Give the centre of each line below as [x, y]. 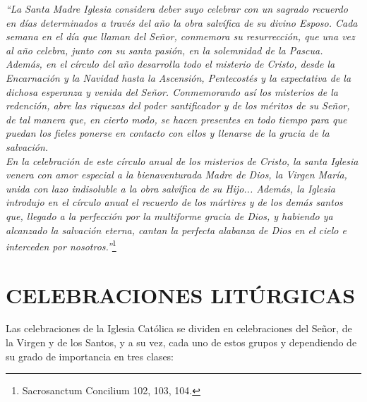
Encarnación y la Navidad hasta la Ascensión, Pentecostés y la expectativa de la [179, 77]
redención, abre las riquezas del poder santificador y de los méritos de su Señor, [178, 105]
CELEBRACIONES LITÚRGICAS [181, 294]
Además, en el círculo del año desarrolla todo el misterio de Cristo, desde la [170, 64]
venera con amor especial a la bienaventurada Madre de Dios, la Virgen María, [176, 175]
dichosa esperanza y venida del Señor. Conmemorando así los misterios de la [172, 91]
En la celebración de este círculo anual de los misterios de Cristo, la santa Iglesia [182, 160]
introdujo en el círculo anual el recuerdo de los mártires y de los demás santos [174, 202]
